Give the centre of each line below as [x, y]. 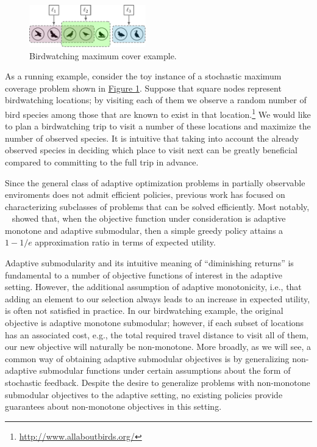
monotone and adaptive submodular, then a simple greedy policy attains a [144, 230]
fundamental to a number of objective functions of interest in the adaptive [144, 274]
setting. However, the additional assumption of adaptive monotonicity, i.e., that [153, 287]
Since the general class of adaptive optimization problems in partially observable [155, 182]
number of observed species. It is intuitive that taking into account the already [152, 138]
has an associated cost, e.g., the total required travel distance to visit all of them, [157, 334]
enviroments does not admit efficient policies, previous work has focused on [145, 194]
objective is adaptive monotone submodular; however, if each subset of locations [155, 323]
